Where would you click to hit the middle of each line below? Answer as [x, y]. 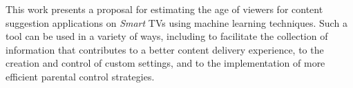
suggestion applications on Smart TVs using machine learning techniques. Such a [176, 22]
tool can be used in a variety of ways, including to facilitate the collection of [167, 36]
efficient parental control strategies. [80, 76]
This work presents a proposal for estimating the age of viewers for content [164, 9]
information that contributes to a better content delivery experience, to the [165, 49]
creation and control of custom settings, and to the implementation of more [165, 63]
